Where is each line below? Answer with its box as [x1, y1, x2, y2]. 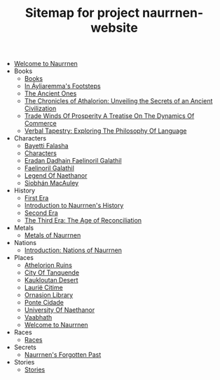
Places [13, 254, 34, 262]
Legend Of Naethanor [24, 171, 88, 180]
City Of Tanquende [24, 268, 79, 277]
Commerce [24, 119, 57, 128]
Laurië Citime [24, 283, 63, 292]
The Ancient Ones [24, 89, 77, 98]
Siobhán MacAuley [24, 179, 79, 188]
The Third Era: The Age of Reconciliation [24, 216, 142, 225]
